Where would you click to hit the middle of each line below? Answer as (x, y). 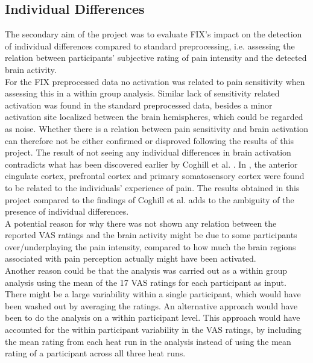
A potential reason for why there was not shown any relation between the (141, 223)
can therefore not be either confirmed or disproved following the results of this (149, 140)
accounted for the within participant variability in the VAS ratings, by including (153, 330)
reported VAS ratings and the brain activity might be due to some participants (151, 235)
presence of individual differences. (67, 211)
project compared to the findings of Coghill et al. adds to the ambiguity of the (150, 199)
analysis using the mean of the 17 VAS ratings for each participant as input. (146, 282)
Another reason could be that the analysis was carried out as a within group (146, 270)
